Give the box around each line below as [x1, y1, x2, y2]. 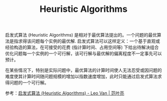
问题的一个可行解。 [9, 80, 49, 86]
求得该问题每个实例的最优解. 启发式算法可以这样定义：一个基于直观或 [18, 38, 160, 44]
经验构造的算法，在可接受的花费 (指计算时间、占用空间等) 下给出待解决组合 [5, 45, 159, 50]
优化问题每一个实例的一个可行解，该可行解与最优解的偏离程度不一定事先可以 [5, 50, 162, 56]
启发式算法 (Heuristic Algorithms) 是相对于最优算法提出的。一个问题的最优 [5, 32, 158, 38]
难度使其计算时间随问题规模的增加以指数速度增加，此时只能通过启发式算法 [5, 73, 158, 80]
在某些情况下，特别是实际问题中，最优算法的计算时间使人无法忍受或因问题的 [5, 67, 162, 73]
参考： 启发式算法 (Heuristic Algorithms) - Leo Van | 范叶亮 [5, 90, 124, 96]
